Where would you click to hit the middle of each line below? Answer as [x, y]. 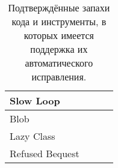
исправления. [59, 76]
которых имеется [59, 35]
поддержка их [59, 49]
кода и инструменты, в [59, 21]
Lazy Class [33, 136]
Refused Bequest [45, 153]
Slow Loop [35, 100]
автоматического [59, 63]
